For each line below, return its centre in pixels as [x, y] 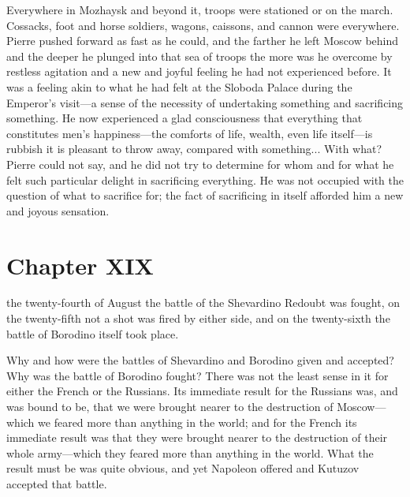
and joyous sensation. [58, 210]
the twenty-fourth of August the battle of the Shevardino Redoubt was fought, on [203, 303]
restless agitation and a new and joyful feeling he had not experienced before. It [199, 71]
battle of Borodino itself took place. [93, 333]
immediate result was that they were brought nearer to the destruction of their [197, 437]
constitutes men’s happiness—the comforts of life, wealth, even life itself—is [190, 133]
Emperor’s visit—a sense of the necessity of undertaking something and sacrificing [205, 102]
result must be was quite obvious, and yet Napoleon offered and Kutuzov [183, 468]
